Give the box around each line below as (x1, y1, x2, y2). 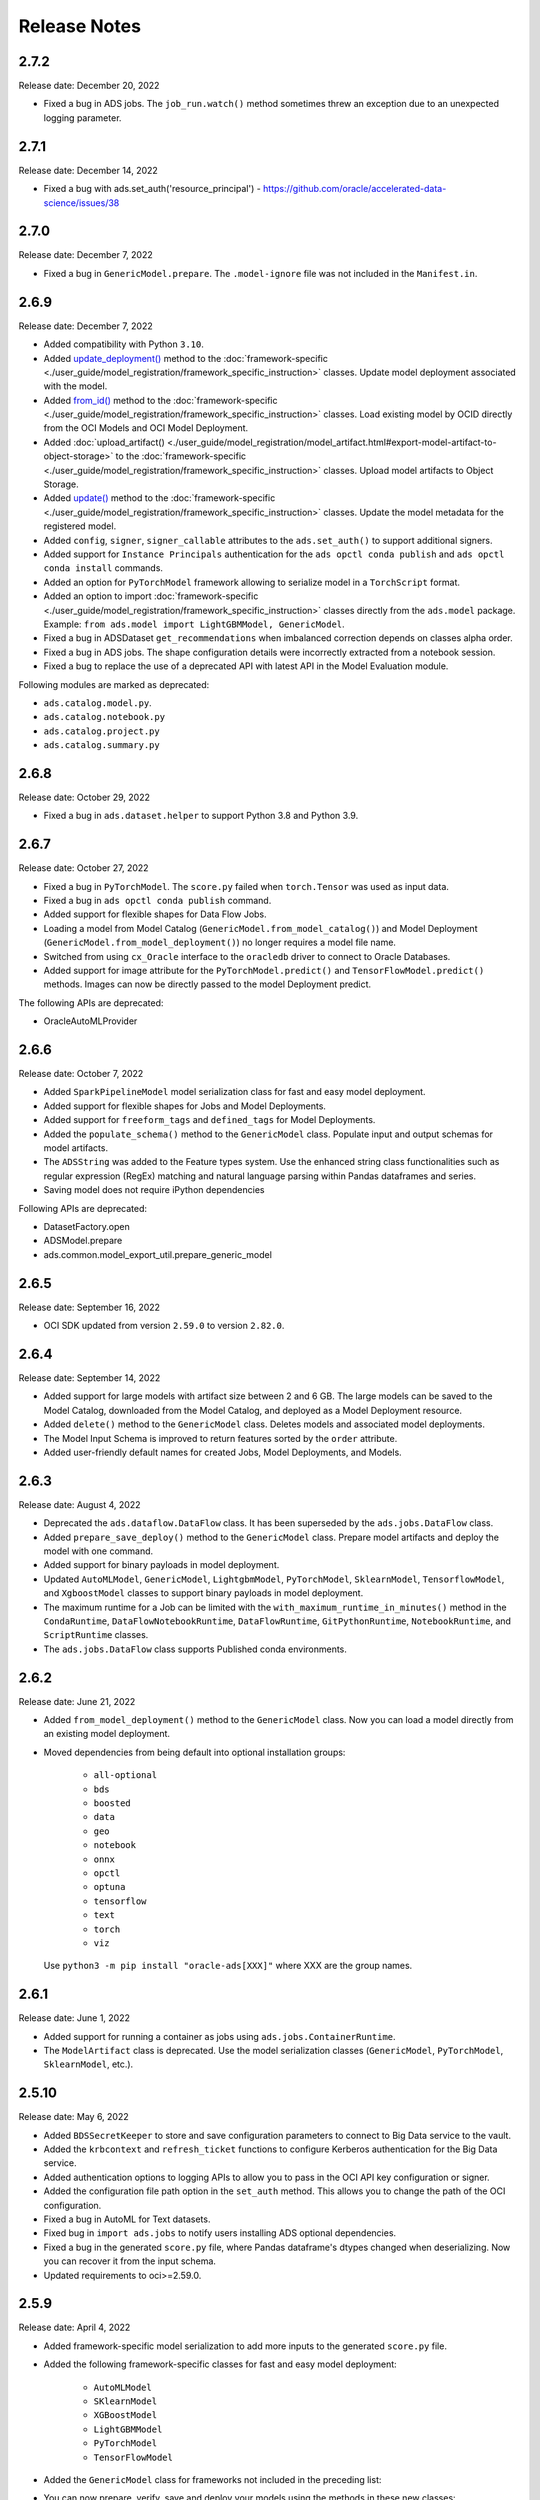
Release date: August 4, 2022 (18, 1498, 141, 1510)
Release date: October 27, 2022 (18, 862, 149, 874)
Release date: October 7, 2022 (18, 1068, 144, 1080)
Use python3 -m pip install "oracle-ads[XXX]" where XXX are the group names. (43, 1960, 413, 1972)
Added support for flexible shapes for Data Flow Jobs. (43, 908, 267, 920)
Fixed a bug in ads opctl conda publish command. (43, 895, 272, 907)
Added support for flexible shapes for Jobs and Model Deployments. (43, 1100, 327, 1112)
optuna (93, 1881, 126, 1893)
